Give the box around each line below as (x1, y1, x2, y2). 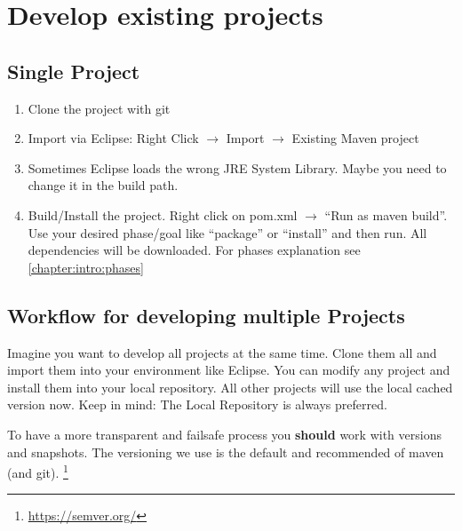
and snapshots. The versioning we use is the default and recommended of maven (7, 442, 444, 461)
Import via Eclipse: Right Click (28, 129, 199, 147)
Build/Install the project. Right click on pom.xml (28, 205, 298, 224)
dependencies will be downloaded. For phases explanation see (28, 241, 361, 259)
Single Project (7, 57, 140, 84)
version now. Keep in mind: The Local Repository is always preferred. (7, 395, 387, 414)
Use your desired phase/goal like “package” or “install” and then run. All (28, 223, 427, 242)
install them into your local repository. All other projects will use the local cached (7, 377, 453, 396)
